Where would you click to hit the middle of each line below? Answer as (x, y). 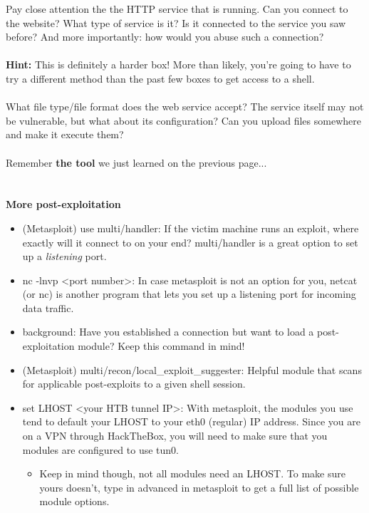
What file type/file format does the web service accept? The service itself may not (185, 107)
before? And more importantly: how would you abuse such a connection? (165, 37)
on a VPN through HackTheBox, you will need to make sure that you (175, 436)
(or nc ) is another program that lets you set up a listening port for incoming (189, 294)
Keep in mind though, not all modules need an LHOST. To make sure (192, 473)
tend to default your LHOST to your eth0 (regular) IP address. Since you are (191, 421)
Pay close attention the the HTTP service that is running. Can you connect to (177, 9)
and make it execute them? (65, 134)
